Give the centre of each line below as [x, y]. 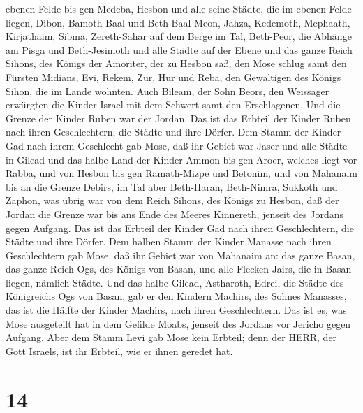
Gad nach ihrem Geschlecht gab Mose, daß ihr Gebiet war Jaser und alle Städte [177, 145]
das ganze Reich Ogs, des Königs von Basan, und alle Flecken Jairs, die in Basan [179, 269]
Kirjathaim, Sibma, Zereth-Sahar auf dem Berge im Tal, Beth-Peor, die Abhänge [179, 36]
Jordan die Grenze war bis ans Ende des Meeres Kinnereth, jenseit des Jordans [175, 213]
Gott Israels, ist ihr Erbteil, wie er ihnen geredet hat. [119, 350]
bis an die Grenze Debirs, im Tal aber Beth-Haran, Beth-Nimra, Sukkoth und [172, 186]
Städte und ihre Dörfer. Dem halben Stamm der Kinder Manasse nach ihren [169, 241]
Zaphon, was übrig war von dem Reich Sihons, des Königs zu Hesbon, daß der [172, 200]
